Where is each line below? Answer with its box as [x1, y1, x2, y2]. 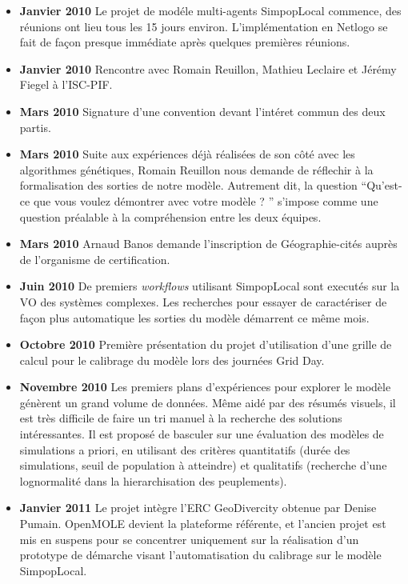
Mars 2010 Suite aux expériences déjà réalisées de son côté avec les [19, 146, 355, 162]
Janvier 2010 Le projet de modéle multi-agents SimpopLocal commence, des [19, 2, 402, 18]
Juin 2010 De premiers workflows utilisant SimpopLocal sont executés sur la [19, 278, 400, 294]
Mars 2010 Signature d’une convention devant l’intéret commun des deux [19, 102, 386, 119]
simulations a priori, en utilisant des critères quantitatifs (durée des [19, 441, 350, 458]
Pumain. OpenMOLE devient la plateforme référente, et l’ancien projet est [19, 515, 386, 532]
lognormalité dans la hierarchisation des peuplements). [19, 472, 287, 489]
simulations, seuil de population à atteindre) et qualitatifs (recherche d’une [19, 457, 387, 474]
